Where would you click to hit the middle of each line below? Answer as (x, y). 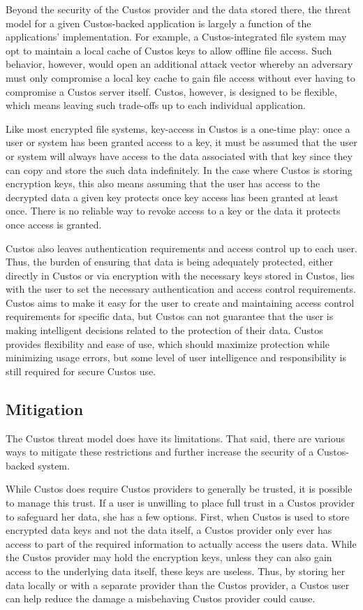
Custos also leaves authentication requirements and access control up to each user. (181, 248)
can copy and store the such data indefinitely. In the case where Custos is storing (179, 169)
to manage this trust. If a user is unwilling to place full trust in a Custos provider (180, 503)
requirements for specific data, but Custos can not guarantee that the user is (170, 316)
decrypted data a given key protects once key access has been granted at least (172, 197)
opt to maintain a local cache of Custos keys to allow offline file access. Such (169, 50)
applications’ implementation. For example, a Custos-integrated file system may (176, 37)
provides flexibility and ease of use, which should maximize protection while (168, 343)
